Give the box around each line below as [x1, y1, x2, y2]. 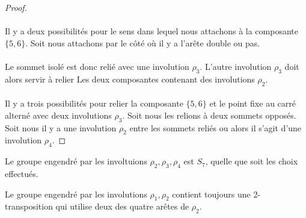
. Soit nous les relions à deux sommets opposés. [122, 108, 296, 121]
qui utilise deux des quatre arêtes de [55, 200, 189, 213]
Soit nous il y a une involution [5, 121, 117, 134]
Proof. [5, 1, 27, 13]
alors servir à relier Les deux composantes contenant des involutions [5, 72, 255, 85]
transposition [5, 200, 53, 213]
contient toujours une [172, 187, 251, 200]
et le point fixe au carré [209, 97, 296, 110]
